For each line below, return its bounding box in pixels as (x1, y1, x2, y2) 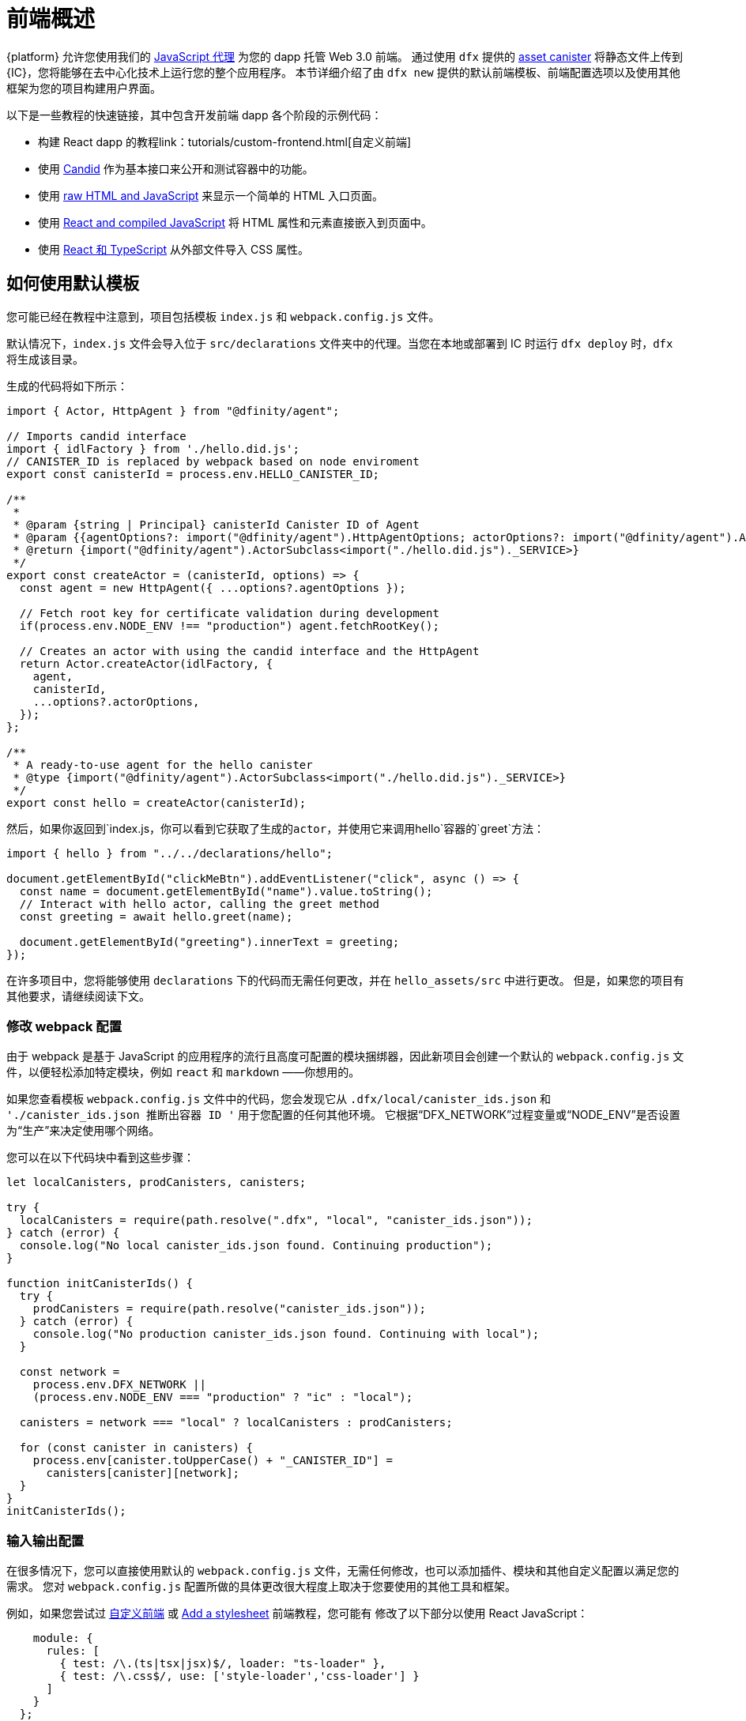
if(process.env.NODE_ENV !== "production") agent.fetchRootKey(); (19, 619, 439, 632)
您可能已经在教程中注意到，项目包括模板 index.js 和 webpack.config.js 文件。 (6, 309, 440, 323)
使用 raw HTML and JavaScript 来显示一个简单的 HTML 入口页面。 (38, 188, 384, 202)
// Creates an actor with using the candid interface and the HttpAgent (19, 644, 480, 657)
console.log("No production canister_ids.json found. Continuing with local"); (32, 1327, 540, 1341)
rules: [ (46, 1644, 100, 1658)
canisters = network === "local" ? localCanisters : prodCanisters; (19, 1416, 453, 1429)
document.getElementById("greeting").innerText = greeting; (19, 935, 400, 948)
